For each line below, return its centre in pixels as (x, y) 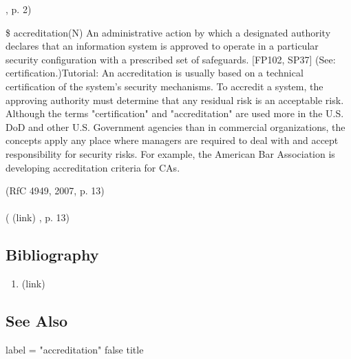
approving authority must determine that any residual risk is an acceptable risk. (175, 100)
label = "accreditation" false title (75, 349)
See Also (37, 321)
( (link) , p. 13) (38, 217)
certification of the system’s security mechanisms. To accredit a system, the (164, 86)
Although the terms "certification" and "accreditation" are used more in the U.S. (175, 113)
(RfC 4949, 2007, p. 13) (55, 191)
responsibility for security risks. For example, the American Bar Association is (170, 153)
